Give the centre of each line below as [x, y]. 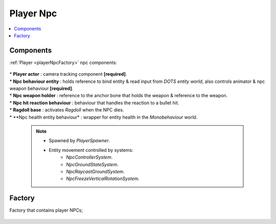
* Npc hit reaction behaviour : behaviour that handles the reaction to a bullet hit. [94, 103]
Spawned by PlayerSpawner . [79, 141]
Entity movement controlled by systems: [91, 150]
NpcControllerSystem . [89, 157]
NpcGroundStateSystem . [92, 164]
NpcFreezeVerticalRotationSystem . [103, 178]
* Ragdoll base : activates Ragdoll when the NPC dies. [67, 110]
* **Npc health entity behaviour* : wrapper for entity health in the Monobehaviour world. [103, 117]
